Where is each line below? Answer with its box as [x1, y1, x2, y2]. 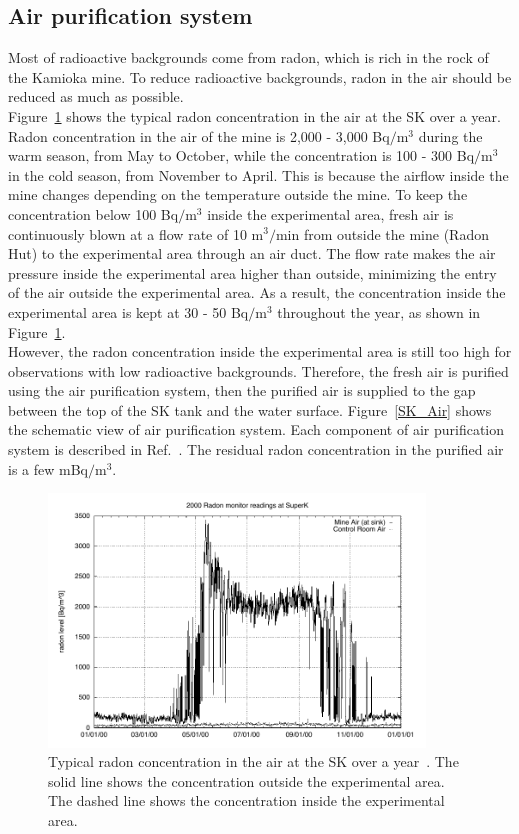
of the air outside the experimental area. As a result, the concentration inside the [8, 282, 506, 303]
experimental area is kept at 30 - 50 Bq [8, 301, 249, 322]
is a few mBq [8, 458, 88, 479]
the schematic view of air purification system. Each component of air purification [8, 419, 505, 440]
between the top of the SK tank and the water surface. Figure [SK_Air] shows [8, 399, 492, 420]
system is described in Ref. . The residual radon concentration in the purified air [8, 439, 504, 460]
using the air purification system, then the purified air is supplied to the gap [8, 380, 476, 401]
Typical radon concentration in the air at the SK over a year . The [48, 751, 459, 772]
